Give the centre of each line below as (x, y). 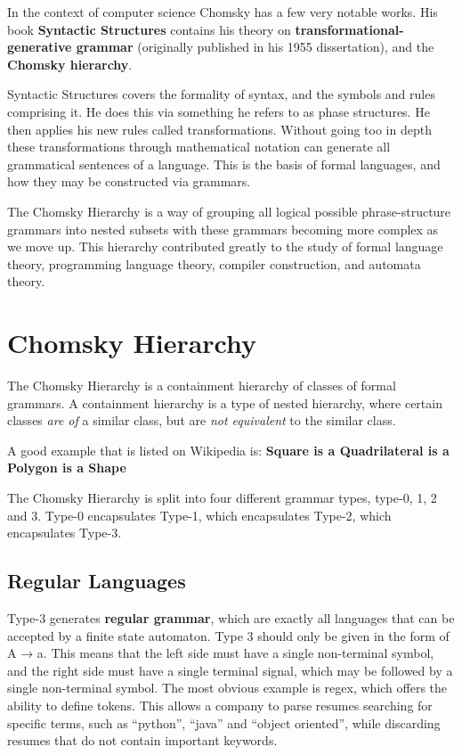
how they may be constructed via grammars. (129, 181)
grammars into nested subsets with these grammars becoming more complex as (223, 229)
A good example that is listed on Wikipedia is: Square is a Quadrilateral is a (228, 450)
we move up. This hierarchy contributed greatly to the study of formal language (225, 246)
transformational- (349, 29)
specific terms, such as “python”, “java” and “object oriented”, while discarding (224, 722)
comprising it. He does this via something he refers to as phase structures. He (219, 111)
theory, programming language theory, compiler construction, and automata (214, 263)
